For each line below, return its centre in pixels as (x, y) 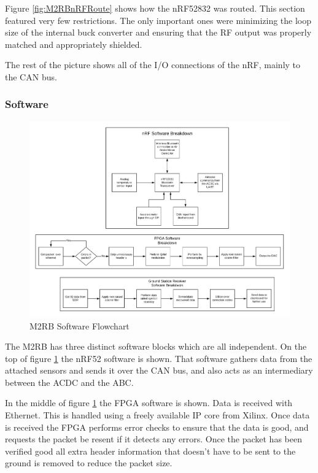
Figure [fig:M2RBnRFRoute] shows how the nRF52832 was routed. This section (155, 8)
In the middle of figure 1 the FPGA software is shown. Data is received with (149, 403)
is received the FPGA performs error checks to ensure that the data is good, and (157, 427)
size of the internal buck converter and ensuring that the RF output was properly (158, 32)
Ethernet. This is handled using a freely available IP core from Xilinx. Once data (157, 415)
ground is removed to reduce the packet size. (89, 463)
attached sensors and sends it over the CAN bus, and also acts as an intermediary (159, 370)
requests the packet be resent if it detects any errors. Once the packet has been (153, 439)
